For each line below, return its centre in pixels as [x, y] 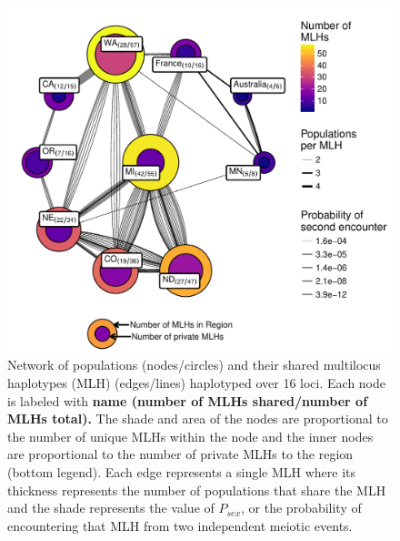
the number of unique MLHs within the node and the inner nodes [190, 436]
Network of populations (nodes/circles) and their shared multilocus [194, 365]
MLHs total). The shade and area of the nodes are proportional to [198, 419]
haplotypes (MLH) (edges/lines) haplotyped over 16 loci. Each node [197, 383]
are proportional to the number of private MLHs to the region [180, 454]
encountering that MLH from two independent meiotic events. [180, 525]
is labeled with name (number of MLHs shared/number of [188, 400]
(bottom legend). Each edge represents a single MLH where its [182, 472]
